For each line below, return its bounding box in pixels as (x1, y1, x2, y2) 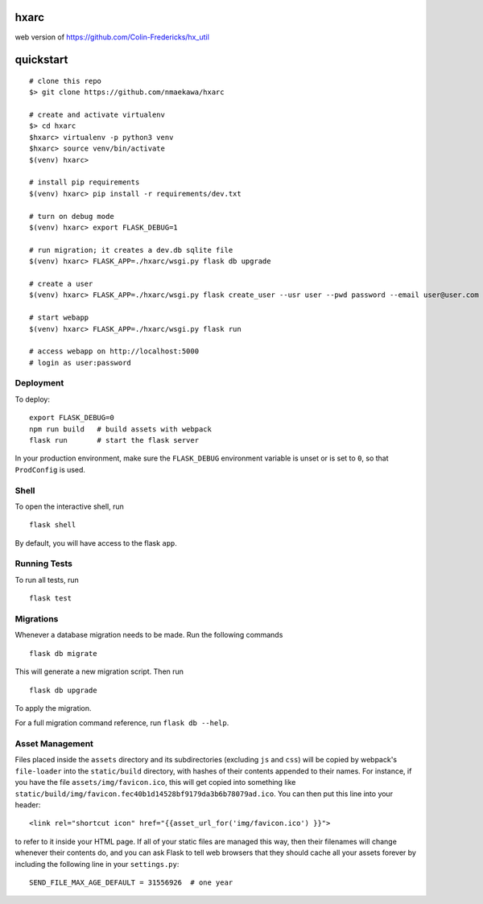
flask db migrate (29, 649, 97, 658)
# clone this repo (29, 76, 102, 85)
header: (14, 800, 41, 810)
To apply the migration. (14, 703, 92, 712)
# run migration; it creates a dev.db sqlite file (29, 246, 233, 254)
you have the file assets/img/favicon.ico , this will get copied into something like (14, 778, 296, 787)
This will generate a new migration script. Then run (14, 667, 184, 676)
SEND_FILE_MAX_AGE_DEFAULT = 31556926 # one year (29, 877, 233, 887)
